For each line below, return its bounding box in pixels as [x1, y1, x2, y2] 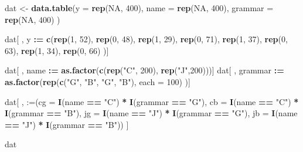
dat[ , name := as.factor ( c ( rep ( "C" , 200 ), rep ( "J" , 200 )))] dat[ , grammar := [5, 64, 284, 76]
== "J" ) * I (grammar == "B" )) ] [5, 118, 129, 130]
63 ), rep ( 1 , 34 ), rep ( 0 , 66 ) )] [5, 44, 109, 56]
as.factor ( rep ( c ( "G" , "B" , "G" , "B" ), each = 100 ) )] [5, 75, 190, 87]
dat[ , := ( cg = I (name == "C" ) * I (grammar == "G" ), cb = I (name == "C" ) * [5, 95, 299, 107]
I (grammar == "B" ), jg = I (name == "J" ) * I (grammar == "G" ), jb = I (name [5, 107, 298, 119]
